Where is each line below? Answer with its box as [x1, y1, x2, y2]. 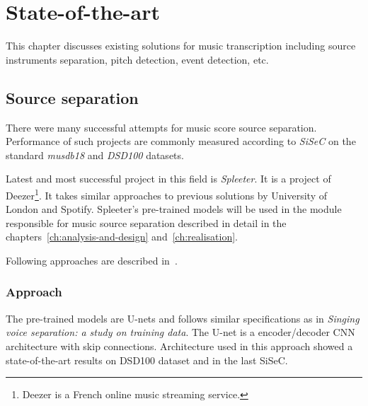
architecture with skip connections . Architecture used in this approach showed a [6, 338, 353, 353]
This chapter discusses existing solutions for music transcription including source [6, 38, 356, 53]
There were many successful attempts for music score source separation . [6, 120, 317, 134]
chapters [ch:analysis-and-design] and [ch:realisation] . [6, 229, 238, 244]
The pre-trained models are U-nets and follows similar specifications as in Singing [6, 311, 360, 325]
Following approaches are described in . [6, 253, 178, 267]
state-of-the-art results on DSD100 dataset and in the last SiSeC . [6, 352, 288, 367]
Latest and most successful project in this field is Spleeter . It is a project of [6, 171, 331, 186]
